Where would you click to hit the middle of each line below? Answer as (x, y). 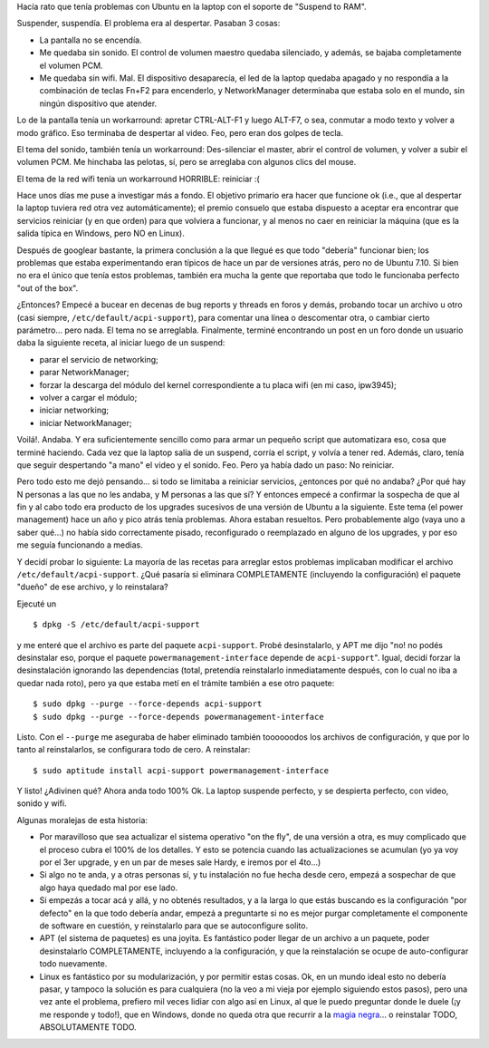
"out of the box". (48, 288)
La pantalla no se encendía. (91, 40)
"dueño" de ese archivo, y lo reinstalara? (92, 587)
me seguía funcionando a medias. (80, 545)
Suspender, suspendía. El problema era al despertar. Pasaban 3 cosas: (149, 24)
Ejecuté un (37, 604)
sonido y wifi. (42, 803)
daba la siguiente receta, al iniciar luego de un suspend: (121, 343)
